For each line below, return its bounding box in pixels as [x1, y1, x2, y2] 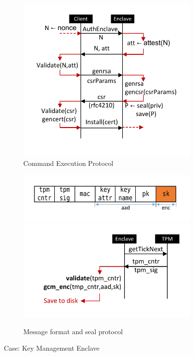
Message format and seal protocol [23, 326, 123, 337]
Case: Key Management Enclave [4, 342, 100, 353]
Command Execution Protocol [23, 158, 113, 168]
